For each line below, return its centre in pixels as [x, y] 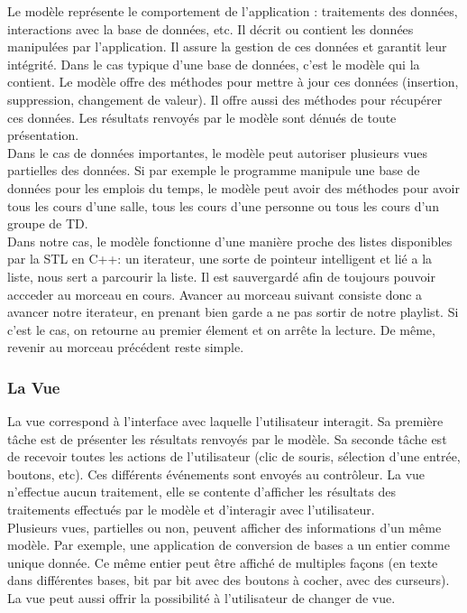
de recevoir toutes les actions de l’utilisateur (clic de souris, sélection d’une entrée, [234, 456]
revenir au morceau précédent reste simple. [126, 347]
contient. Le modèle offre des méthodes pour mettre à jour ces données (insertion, [233, 82]
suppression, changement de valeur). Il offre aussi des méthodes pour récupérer [225, 99]
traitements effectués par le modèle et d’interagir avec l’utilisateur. [191, 510]
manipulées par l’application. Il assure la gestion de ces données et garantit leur [227, 46]
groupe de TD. [48, 223]
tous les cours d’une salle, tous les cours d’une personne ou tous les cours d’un [223, 205]
